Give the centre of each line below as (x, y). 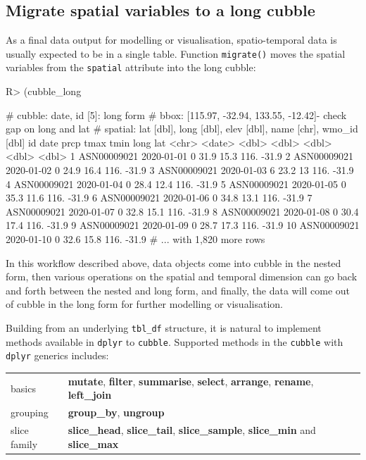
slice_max (93, 443)
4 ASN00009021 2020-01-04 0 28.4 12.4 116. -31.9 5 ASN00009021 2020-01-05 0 (176, 184)
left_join (90, 395)
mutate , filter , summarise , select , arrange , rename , (191, 381)
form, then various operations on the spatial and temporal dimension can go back (182, 276)
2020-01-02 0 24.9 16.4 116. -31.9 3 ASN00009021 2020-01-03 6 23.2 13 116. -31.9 (180, 170)
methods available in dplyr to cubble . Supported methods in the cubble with (175, 341)
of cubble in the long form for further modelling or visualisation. (144, 304)
